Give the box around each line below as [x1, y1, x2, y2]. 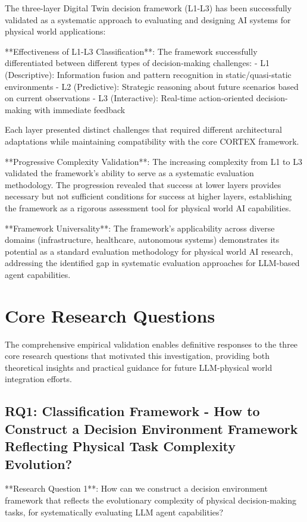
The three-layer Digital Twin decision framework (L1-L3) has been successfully [5, 2, 292, 14]
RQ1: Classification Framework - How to [5, 402, 260, 420]
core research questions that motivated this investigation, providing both [5, 349, 270, 362]
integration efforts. [5, 373, 72, 385]
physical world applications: [5, 25, 106, 37]
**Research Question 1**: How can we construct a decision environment [5, 482, 268, 495]
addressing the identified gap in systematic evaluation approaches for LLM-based [5, 257, 300, 269]
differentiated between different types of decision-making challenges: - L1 [5, 57, 270, 69]
